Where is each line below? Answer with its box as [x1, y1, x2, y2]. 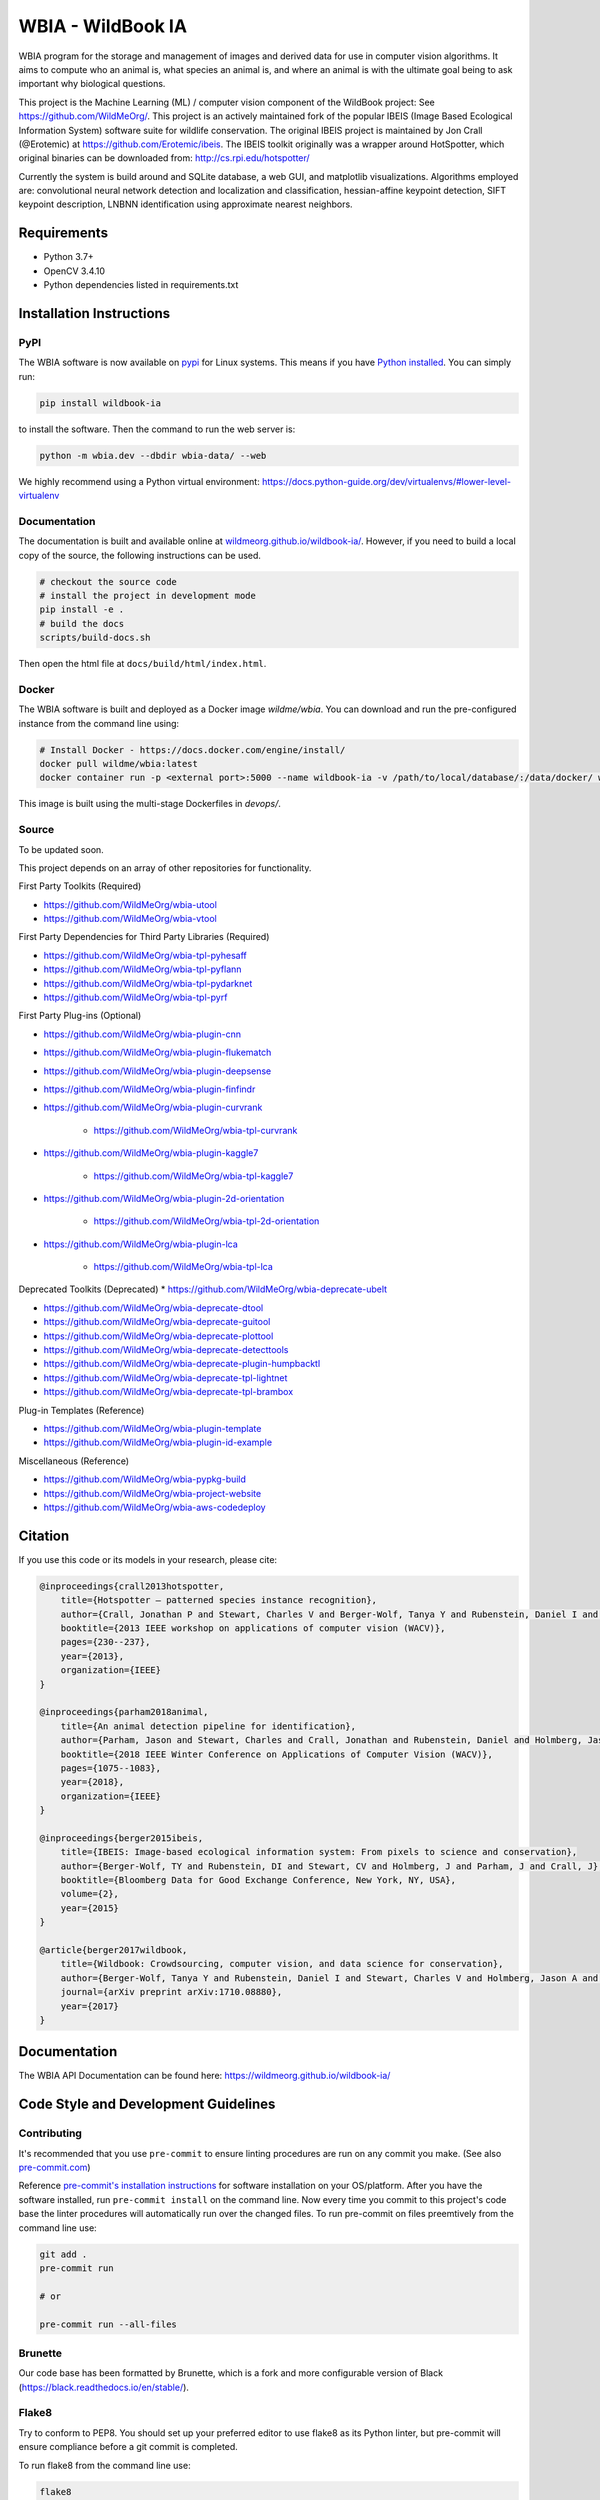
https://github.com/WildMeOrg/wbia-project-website [43, 1487, 262, 1499]
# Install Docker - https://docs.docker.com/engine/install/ [39, 744, 346, 755]
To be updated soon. [18, 843, 104, 855]
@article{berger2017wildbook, [39, 1945, 188, 1955]
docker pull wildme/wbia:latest [39, 758, 199, 769]
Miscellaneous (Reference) [18, 1455, 130, 1467]
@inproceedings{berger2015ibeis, [39, 1832, 204, 1844]
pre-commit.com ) [18, 2161, 91, 2173]
